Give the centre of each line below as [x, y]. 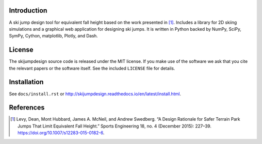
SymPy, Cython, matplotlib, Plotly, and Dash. [53, 36]
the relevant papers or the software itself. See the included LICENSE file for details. [92, 68]
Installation [26, 82]
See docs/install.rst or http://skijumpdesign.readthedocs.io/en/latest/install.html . [95, 94]
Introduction [28, 10]
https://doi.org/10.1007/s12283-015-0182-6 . [61, 133]
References [27, 108]
